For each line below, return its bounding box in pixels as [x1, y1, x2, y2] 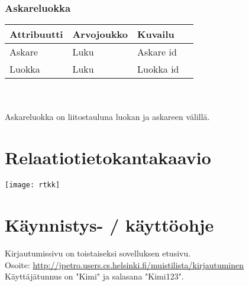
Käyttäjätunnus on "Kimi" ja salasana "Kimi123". [5, 270, 184, 282]
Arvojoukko [72, 27, 128, 41]
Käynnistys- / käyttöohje [5, 212, 214, 236]
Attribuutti [9, 27, 63, 41]
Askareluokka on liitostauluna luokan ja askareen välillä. [5, 110, 210, 123]
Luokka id [137, 62, 179, 76]
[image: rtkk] [5, 181, 60, 190]
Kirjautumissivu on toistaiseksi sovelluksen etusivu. [5, 246, 191, 259]
